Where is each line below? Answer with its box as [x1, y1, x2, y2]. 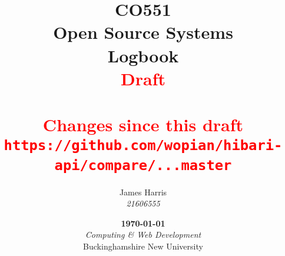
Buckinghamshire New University [83, 240, 203, 252]
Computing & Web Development [85, 228, 201, 241]
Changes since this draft [42, 112, 244, 137]
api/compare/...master [54, 157, 232, 174]
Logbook [107, 43, 179, 67]
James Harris [119, 185, 167, 198]
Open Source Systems [53, 20, 233, 44]
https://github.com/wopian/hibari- [4, 137, 283, 154]
